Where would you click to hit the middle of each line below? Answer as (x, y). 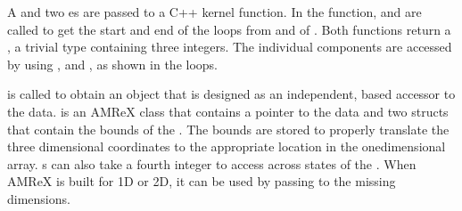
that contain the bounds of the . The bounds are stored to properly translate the (228, 129)
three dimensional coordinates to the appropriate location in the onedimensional (227, 146)
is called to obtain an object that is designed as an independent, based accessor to (231, 94)
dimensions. (39, 198)
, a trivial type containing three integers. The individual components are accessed (230, 47)
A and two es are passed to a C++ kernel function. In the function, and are (214, 12)
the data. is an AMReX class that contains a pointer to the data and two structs (228, 111)
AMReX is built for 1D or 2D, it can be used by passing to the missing (202, 181)
